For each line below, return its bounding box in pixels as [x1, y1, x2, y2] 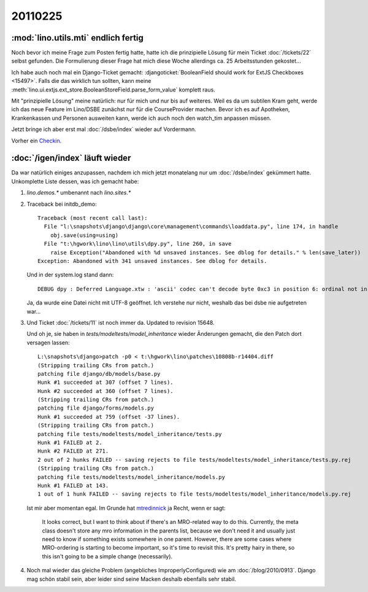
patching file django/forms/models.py [37, 405, 155, 411]
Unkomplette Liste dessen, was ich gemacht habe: [11, 177, 139, 185]
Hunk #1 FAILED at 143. [37, 482, 109, 489]
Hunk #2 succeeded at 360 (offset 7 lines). [37, 388, 174, 394]
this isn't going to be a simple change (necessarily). [42, 553, 173, 560]
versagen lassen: [26, 338, 70, 346]
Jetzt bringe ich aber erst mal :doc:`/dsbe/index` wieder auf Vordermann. [11, 126, 196, 133]
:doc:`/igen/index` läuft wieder [11, 153, 131, 163]
